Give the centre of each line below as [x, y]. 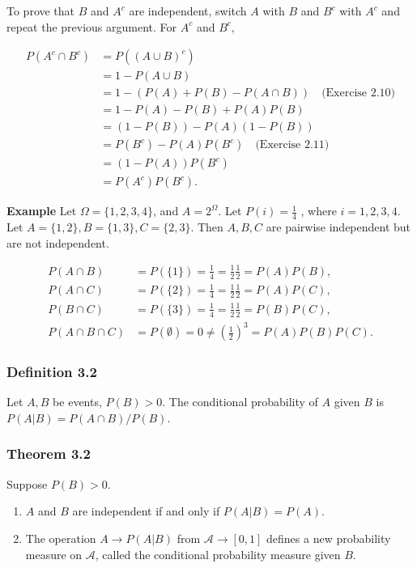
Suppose [27, 483]
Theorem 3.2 [49, 454]
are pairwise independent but [338, 227]
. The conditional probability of [240, 402]
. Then [207, 227]
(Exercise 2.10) [359, 93]
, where [319, 211]
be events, [77, 402]
